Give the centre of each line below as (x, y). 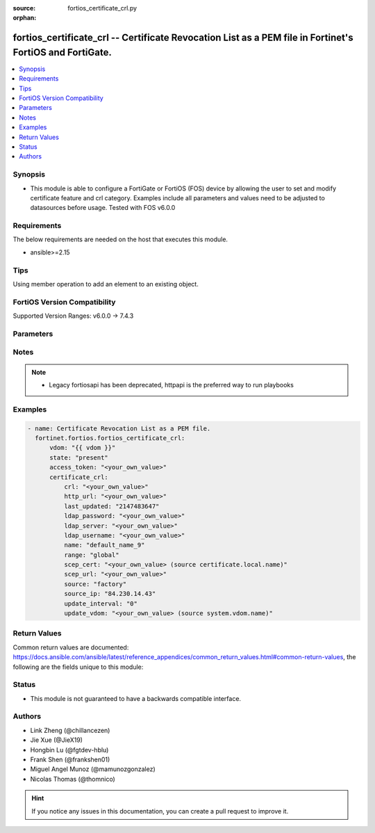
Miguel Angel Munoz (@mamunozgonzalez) (93, 769)
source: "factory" (95, 584)
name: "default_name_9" (104, 545)
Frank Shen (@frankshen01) (70, 759)
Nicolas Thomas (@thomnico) (73, 779)
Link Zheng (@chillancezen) (70, 730)
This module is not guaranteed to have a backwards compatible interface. (136, 698)
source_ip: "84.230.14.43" (110, 594)
